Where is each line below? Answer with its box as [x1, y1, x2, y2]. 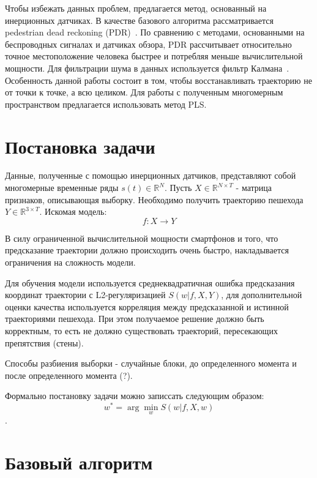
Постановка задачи [5, 133, 155, 159]
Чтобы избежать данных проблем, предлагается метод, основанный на [5, 2, 267, 14]
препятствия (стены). [5, 336, 84, 349]
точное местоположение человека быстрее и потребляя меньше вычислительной [5, 50, 303, 62]
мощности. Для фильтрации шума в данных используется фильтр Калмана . [5, 61, 289, 74]
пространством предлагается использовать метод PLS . [5, 97, 207, 110]
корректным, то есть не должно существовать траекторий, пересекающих [5, 324, 278, 337]
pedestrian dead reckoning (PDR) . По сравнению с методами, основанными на [5, 26, 305, 39]
